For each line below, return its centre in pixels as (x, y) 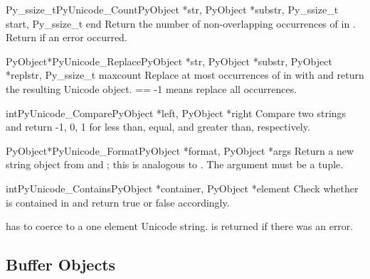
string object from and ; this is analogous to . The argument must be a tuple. (175, 164)
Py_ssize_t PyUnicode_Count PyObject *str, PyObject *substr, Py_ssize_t (172, 9)
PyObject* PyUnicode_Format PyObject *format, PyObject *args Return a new (180, 150)
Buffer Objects (61, 264)
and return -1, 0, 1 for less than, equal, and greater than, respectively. (158, 127)
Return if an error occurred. (67, 37)
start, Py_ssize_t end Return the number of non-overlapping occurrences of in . (181, 23)
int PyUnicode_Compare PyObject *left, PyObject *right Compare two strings (176, 113)
